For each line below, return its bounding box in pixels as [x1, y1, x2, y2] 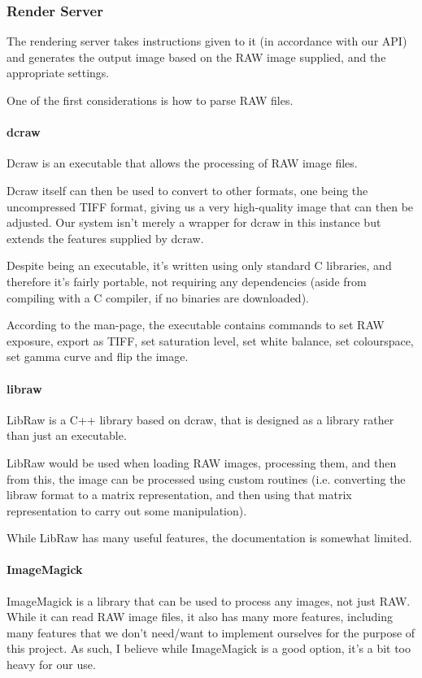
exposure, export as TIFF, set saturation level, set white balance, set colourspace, [7, 332, 414, 349]
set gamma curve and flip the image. [7, 348, 189, 365]
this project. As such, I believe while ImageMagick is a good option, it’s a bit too [7, 640, 411, 657]
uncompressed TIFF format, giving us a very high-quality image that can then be [7, 198, 414, 215]
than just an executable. [7, 427, 127, 444]
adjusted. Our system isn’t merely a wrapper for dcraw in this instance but [7, 214, 381, 231]
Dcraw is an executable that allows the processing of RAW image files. [7, 154, 358, 172]
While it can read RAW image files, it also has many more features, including [7, 608, 394, 625]
